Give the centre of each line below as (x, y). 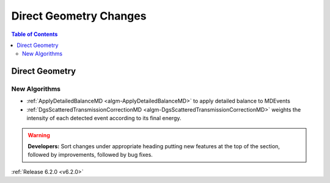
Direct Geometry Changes (79, 16)
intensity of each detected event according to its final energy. (104, 118)
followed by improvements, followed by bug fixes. (90, 155)
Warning (39, 135)
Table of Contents (35, 34)
